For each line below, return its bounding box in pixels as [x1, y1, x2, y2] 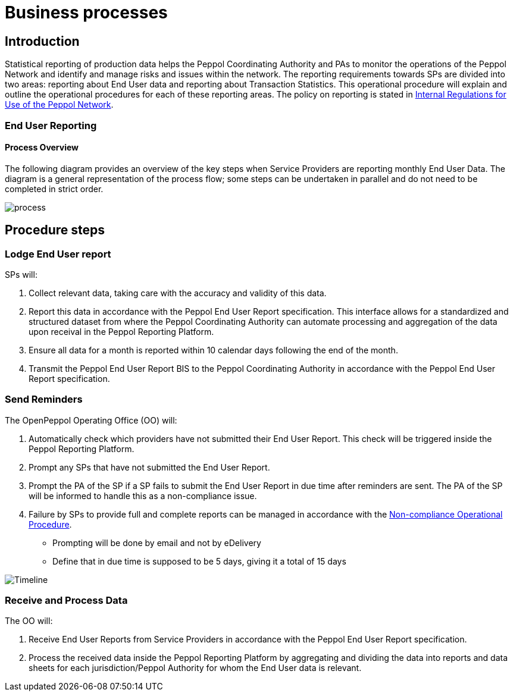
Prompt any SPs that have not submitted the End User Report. [29, 462, 270, 472]
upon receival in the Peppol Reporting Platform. [29, 326, 214, 337]
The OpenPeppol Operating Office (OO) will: [5, 415, 177, 425]
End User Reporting [5, 119, 97, 131]
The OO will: [5, 616, 53, 626]
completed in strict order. [5, 183, 104, 194]
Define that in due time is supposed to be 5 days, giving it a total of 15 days [52, 556, 346, 566]
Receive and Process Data [5, 594, 128, 607]
